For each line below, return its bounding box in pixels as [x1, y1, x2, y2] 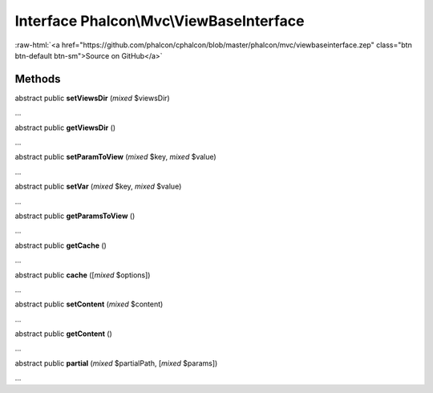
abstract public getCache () [14, 241, 107, 250]
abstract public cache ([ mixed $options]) [14, 269, 151, 280]
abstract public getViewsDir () [14, 123, 116, 132]
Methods [14, 72, 61, 86]
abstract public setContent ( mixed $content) [14, 299, 164, 309]
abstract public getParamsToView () [14, 211, 136, 221]
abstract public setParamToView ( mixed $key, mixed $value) [14, 152, 216, 162]
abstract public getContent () [14, 329, 112, 338]
